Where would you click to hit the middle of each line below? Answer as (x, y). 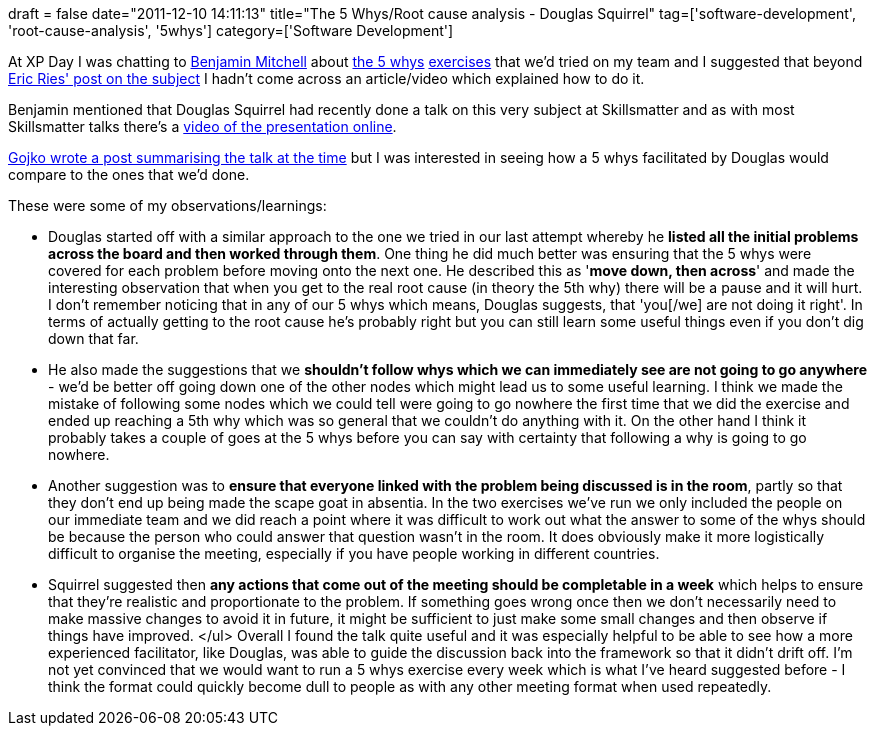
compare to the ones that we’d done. (129, 174)
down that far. (93, 338)
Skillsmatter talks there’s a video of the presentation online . (202, 126)
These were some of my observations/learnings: (167, 205)
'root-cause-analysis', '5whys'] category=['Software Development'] (231, 30)
